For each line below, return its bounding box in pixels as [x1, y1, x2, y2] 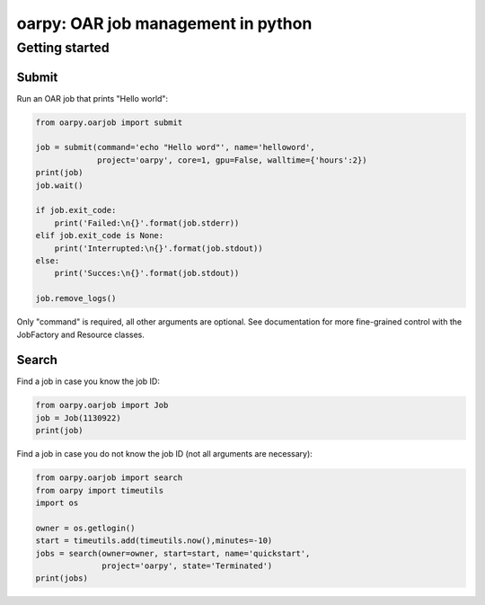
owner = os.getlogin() [35, 522, 136, 533]
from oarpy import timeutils [35, 485, 164, 495]
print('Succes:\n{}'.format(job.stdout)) [54, 268, 240, 279]
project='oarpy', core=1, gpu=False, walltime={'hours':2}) [97, 155, 367, 165]
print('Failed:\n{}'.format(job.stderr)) [54, 218, 240, 228]
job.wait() [35, 180, 84, 191]
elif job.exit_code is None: [35, 230, 164, 241]
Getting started [16, 40, 110, 56]
